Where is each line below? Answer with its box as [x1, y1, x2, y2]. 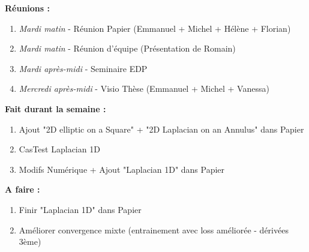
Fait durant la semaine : [5, 102, 106, 115]
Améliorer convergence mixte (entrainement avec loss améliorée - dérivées [19, 223, 289, 236]
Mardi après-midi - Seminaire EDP [19, 62, 148, 74]
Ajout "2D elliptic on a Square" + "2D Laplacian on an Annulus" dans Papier [19, 122, 304, 135]
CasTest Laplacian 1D [19, 143, 100, 155]
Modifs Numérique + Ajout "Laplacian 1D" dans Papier [19, 163, 225, 175]
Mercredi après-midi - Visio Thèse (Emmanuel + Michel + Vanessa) [19, 82, 269, 95]
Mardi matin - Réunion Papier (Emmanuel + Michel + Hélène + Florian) [19, 22, 291, 34]
